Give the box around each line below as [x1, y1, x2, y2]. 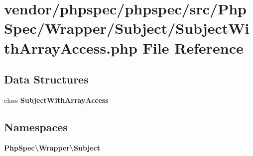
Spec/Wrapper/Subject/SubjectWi [4, 18, 250, 38]
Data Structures [4, 72, 89, 87]
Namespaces [4, 119, 68, 134]
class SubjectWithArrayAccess [4, 94, 109, 105]
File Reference [142, 37, 244, 58]
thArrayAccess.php [4, 37, 137, 58]
